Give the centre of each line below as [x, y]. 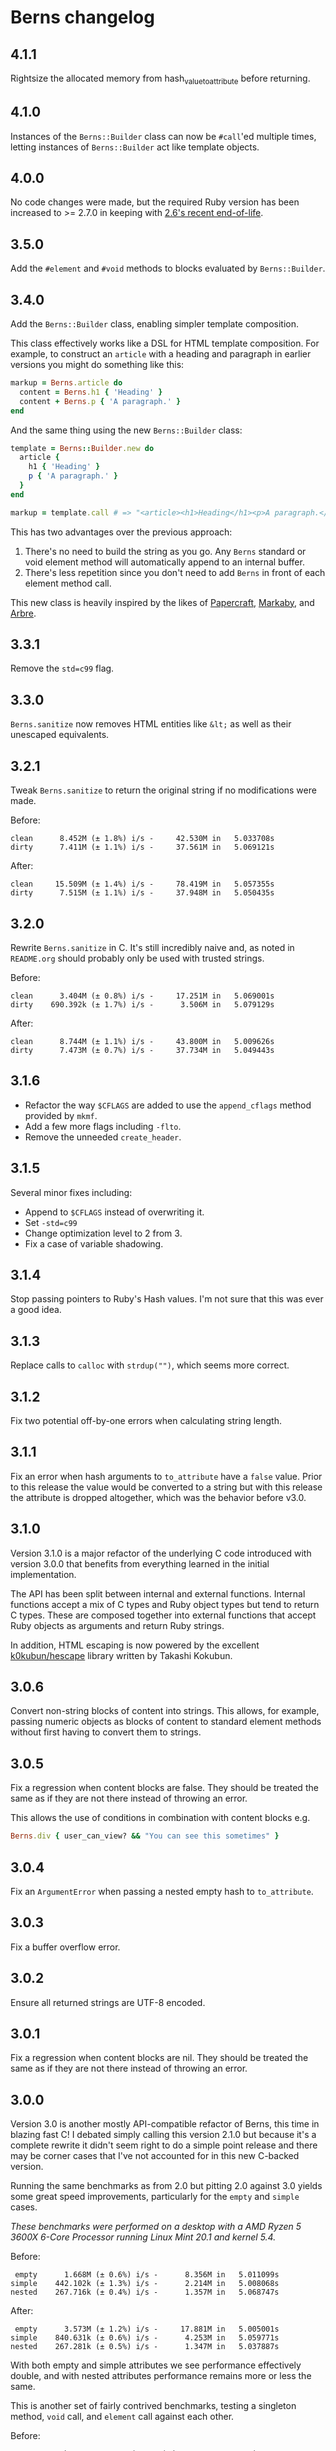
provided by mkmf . [61, 1115]
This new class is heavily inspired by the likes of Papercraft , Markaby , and [162, 602]
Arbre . [23, 613]
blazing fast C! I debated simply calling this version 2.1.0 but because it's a [163, 2135]
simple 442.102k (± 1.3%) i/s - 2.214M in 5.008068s [145, 2284]
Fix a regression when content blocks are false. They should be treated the [164, 1788]
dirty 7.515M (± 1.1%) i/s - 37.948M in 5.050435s [142, 893]
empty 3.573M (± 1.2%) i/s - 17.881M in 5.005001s [147, 2329]
